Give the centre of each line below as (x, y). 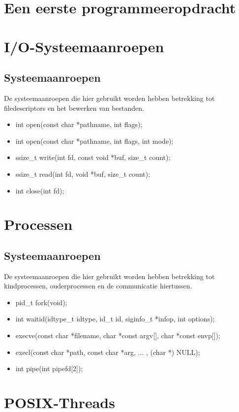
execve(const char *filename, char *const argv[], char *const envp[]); (118, 335)
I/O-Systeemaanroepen (84, 46)
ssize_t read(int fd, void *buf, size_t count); (83, 174)
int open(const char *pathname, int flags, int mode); (94, 141)
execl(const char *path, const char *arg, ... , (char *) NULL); (108, 352)
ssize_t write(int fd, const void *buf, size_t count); (93, 157)
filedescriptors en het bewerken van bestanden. (74, 108)
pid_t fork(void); (41, 302)
